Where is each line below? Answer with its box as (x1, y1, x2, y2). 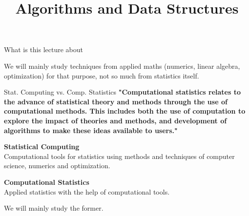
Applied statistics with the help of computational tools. (4, 186, 170, 196)
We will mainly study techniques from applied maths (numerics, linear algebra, (4, 60, 240, 71)
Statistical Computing (4, 141, 80, 152)
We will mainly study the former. (4, 203, 104, 213)
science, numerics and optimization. (4, 160, 110, 171)
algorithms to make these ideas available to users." (4, 125, 178, 135)
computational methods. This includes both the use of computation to (4, 106, 246, 116)
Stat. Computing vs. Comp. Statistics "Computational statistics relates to (4, 87, 241, 97)
